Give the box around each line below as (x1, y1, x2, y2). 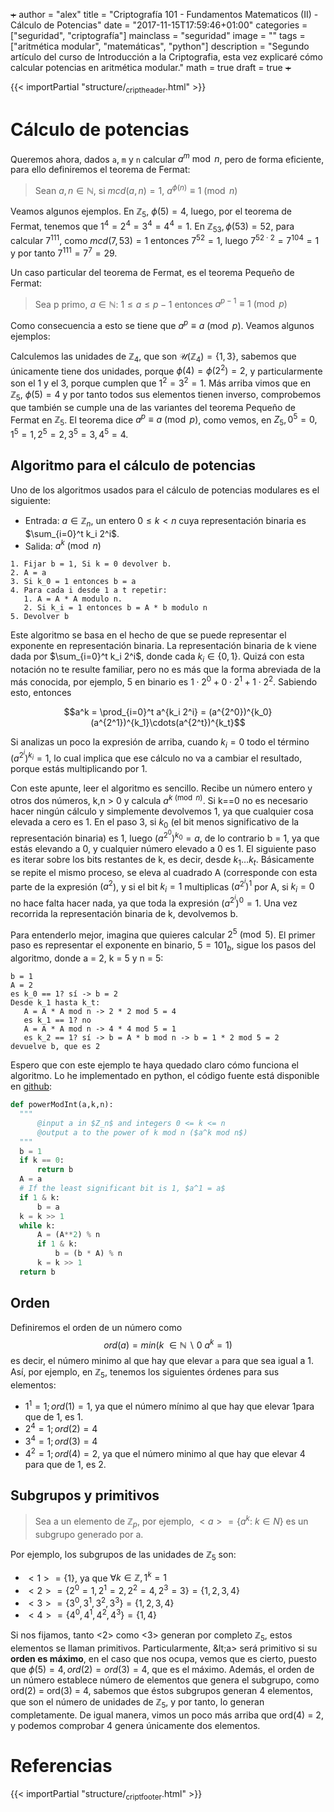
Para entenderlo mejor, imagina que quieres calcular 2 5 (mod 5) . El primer (10, 927, 316, 941)
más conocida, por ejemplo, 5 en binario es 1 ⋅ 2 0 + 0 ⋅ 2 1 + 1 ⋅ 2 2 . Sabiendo (10, 674, 318, 688)
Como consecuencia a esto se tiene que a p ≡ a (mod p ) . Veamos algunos (10, 318, 315, 331)
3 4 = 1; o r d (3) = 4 (24, 1434, 98, 1447)
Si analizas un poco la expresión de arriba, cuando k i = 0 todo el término (10, 735, 310, 750)
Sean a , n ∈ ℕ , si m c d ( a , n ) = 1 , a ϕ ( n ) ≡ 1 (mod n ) (34, 183, 238, 197)
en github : (10, 1080, 53, 1093)
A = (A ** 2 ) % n (36, 1230, 101, 1240)
